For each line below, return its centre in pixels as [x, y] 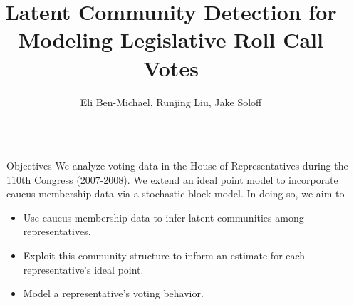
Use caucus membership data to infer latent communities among [163, 217]
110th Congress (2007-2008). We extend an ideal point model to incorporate [172, 179]
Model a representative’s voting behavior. [113, 293]
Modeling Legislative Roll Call [171, 40]
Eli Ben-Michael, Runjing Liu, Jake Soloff [171, 102]
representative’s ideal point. [83, 269]
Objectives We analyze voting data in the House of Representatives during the [177, 166]
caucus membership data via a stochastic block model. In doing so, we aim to [176, 193]
